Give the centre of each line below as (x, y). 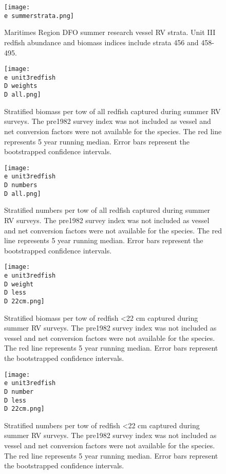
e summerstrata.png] (39, 16)
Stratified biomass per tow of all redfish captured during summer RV (112, 111)
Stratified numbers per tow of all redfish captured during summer (107, 210)
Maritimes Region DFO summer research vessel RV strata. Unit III (110, 32)
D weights (21, 86)
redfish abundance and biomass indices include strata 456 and (101, 42)
